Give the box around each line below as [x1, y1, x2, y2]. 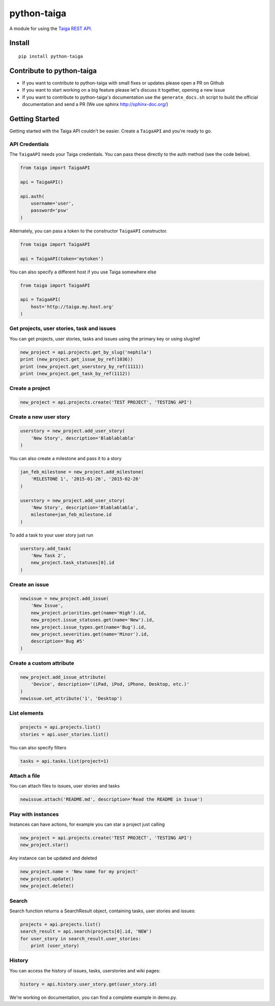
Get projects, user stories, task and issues [9, 325, 116, 332]
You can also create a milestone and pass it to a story [9, 456, 122, 462]
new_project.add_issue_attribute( [20, 674, 106, 680]
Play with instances [9, 811, 59, 818]
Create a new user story [9, 413, 70, 421]
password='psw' [31, 208, 69, 213]
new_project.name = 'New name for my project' [20, 869, 139, 875]
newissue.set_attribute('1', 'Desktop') [20, 695, 122, 702]
